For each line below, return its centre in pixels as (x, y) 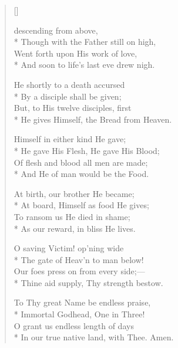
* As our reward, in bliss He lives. (75, 228)
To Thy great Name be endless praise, (82, 302)
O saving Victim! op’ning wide (69, 248)
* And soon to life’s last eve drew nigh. (84, 65)
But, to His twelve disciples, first (73, 108)
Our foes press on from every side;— (79, 271)
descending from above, (56, 30)
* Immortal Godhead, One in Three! (79, 314)
